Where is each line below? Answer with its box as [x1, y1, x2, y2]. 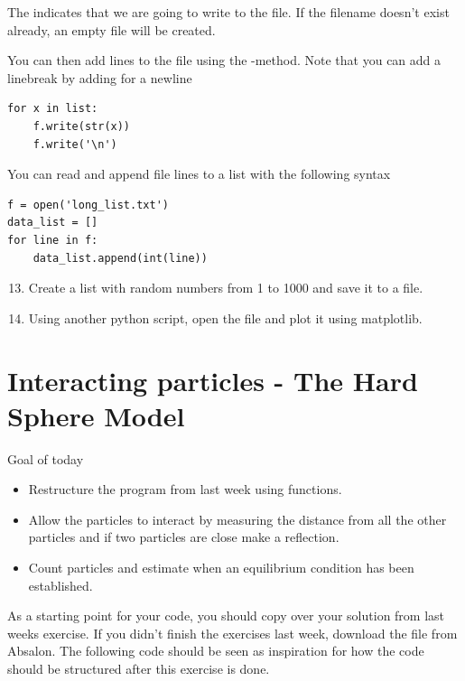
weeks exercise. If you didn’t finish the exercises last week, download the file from [7, 623, 458, 642]
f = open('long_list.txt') [7, 198, 169, 211]
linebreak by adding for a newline [7, 68, 192, 87]
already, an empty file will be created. [7, 20, 216, 39]
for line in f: [7, 233, 98, 247]
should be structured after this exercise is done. [7, 658, 270, 677]
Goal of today [7, 449, 84, 468]
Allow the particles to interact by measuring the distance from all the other [28, 509, 447, 528]
